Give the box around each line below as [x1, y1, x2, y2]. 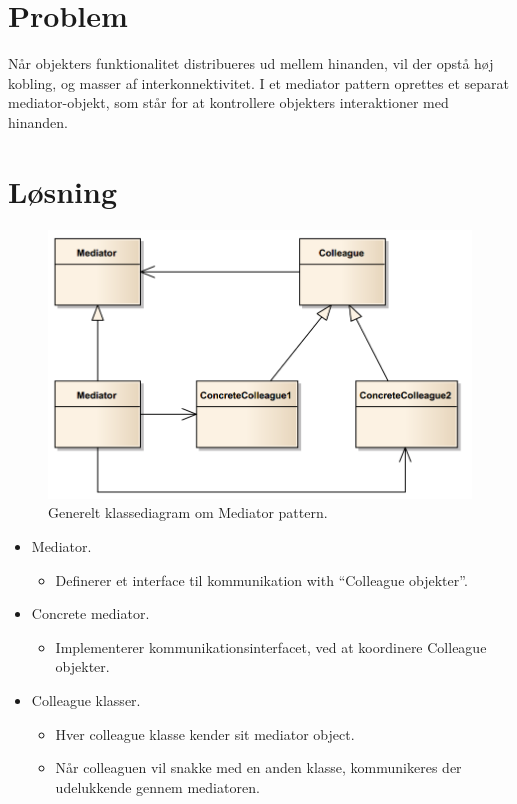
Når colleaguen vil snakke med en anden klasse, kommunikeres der [55, 757, 462, 778]
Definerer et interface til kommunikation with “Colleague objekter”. [55, 569, 468, 590]
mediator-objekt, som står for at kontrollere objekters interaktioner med [8, 92, 449, 113]
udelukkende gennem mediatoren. [55, 776, 260, 797]
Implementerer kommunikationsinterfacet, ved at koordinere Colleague [55, 636, 487, 657]
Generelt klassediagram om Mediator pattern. [48, 502, 328, 523]
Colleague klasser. [31, 689, 141, 710]
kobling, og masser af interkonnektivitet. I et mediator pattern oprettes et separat [8, 72, 510, 93]
